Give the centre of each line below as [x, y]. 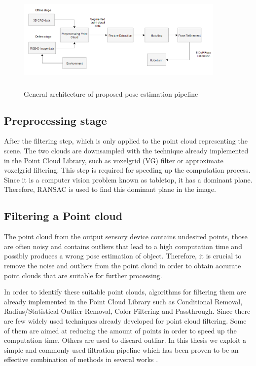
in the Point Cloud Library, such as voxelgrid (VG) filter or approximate [114, 160]
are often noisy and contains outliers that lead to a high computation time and [123, 246]
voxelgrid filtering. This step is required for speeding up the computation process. [127, 170]
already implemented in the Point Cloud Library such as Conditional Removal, [123, 301]
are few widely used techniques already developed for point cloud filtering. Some [125, 320]
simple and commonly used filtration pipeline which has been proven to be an [121, 349]
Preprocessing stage [55, 120]
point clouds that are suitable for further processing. [83, 275]
